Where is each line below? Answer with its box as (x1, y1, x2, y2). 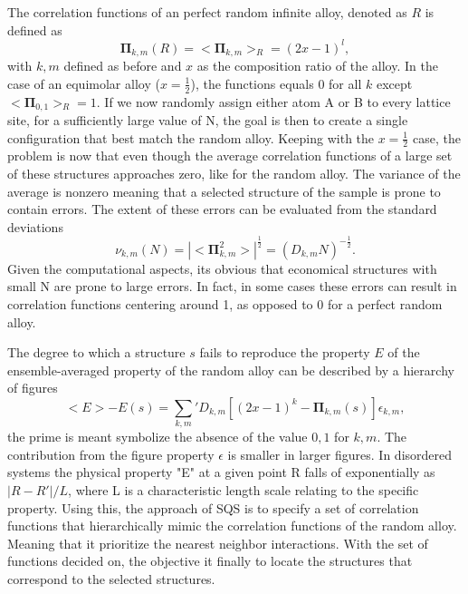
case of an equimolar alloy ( (7, 73, 160, 93)
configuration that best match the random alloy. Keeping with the (7, 128, 375, 147)
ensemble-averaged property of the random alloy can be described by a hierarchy (7, 360, 454, 379)
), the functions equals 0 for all (190, 73, 362, 93)
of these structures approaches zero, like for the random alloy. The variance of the (7, 164, 461, 183)
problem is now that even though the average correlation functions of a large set (7, 146, 453, 165)
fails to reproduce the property (199, 343, 370, 362)
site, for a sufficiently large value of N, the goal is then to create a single (7, 111, 408, 130)
